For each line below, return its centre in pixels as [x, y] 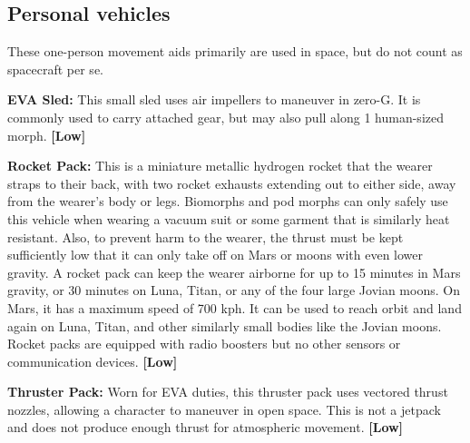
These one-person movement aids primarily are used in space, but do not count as [235, 51]
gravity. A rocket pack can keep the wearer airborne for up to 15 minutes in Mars [234, 272]
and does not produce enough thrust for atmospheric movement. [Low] [206, 427]
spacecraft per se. [55, 69]
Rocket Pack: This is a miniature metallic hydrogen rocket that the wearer [220, 166]
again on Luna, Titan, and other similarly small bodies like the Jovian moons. [225, 325]
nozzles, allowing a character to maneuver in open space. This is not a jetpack [224, 409]
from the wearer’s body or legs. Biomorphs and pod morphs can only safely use [228, 201]
